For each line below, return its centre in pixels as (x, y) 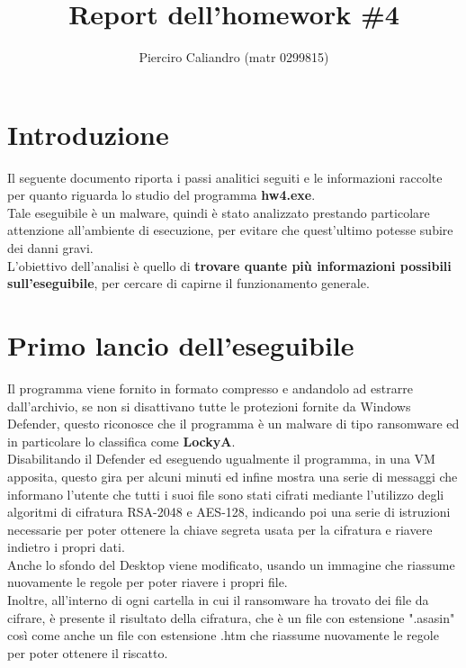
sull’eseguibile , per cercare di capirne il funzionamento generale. (188, 283)
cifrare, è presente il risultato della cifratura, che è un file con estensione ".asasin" (231, 617)
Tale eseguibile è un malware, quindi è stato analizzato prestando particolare (219, 212)
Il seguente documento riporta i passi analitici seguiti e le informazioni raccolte (225, 177)
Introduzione (88, 134)
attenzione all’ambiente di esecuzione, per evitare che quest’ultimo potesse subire (230, 230)
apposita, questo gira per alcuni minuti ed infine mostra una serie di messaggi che (233, 476)
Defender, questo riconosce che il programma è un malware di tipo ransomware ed (233, 424)
